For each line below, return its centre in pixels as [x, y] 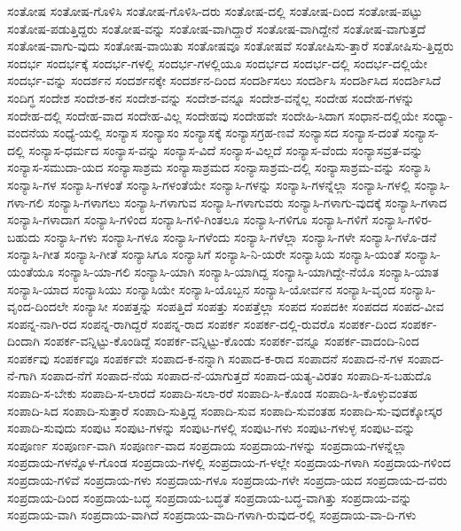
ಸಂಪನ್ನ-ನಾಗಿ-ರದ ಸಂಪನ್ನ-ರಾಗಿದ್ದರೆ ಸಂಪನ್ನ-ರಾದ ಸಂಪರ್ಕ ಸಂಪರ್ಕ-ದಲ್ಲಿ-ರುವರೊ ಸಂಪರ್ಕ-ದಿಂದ [202, 323]
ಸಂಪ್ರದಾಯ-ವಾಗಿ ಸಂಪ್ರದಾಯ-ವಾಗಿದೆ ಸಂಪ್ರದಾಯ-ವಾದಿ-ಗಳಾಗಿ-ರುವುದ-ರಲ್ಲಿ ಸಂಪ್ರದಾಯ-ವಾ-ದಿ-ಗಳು [212, 515]
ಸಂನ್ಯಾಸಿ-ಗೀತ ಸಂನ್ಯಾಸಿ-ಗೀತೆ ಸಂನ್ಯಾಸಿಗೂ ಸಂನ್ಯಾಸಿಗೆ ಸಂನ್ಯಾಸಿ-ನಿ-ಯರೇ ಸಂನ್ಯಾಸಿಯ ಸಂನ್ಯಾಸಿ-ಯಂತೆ [204, 254]
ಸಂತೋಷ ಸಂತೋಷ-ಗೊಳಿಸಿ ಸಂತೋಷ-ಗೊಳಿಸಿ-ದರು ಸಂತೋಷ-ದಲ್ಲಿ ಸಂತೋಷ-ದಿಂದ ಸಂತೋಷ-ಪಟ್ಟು [215, 11]
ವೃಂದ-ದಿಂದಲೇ [38, 306]
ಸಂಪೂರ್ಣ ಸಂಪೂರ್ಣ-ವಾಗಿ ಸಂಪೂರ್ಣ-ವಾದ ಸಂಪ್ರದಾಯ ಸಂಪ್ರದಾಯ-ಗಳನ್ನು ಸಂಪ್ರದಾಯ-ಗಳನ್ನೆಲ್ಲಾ [207, 445]
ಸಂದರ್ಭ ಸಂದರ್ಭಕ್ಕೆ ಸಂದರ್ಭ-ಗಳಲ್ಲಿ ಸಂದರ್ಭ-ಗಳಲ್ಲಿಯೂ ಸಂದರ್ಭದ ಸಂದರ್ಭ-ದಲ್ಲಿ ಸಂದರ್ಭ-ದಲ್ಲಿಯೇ [218, 62]
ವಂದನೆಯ [28, 133]
